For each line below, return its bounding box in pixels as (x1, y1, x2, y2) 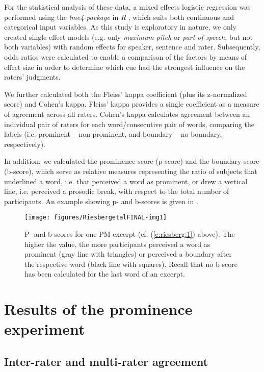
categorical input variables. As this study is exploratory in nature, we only (4, 21, 236, 32)
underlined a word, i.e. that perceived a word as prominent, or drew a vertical (4, 176, 248, 186)
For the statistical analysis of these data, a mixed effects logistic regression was (4, 2, 251, 12)
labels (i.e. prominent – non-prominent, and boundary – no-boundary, (4, 129, 222, 139)
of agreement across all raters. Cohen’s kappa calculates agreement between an (4, 108, 250, 119)
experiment (4, 318, 85, 339)
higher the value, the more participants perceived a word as (24, 238, 210, 249)
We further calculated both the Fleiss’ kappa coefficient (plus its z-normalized (4, 88, 247, 99)
